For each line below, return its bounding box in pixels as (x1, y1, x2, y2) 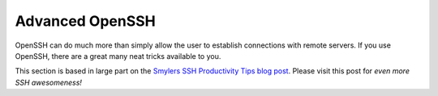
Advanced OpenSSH (15, 12, 156, 30)
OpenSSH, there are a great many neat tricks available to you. (15, 51, 221, 61)
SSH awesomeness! (15, 77, 83, 87)
